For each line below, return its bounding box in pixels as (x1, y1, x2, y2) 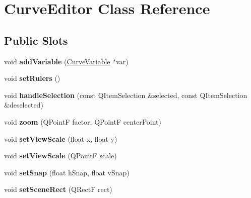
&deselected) (4, 100, 43, 110)
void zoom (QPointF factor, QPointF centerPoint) (4, 116, 161, 127)
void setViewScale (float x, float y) (4, 133, 117, 144)
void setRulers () (4, 73, 60, 83)
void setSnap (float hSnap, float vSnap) (4, 167, 130, 177)
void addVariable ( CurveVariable (4, 56, 110, 66)
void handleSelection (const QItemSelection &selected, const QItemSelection (4, 89, 247, 100)
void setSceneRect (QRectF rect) (4, 184, 112, 194)
